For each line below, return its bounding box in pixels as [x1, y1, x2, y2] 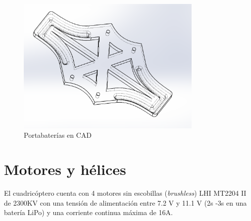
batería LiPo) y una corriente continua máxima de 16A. [4, 207, 173, 218]
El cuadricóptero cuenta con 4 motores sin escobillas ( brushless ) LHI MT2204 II [4, 187, 247, 198]
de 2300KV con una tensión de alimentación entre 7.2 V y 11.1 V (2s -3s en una [4, 197, 247, 208]
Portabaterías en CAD [24, 130, 92, 140]
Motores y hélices [4, 159, 126, 179]
